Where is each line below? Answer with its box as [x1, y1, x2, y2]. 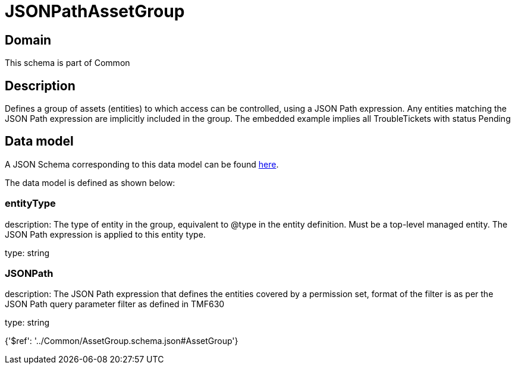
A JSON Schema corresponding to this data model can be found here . [5, 159, 279, 169]
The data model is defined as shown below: [5, 177, 175, 188]
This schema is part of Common [5, 58, 130, 68]
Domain [5, 32, 52, 48]
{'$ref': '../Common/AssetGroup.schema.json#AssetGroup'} [5, 336, 238, 346]
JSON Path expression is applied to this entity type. [5, 229, 206, 239]
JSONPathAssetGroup [5, 1, 185, 21]
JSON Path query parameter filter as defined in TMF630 [5, 299, 225, 310]
